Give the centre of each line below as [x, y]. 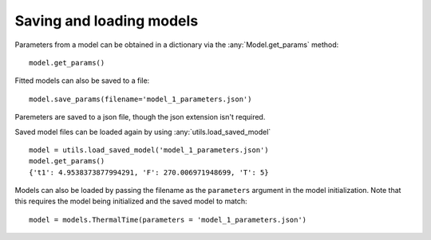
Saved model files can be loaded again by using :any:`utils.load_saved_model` [143, 132]
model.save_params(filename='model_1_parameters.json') [140, 99]
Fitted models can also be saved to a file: [82, 81]
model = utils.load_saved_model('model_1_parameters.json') [149, 150]
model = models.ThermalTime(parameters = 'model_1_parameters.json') [168, 220]
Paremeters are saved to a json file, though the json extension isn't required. [140, 117]
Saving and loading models [107, 21]
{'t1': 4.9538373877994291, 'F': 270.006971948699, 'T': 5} [149, 172]
